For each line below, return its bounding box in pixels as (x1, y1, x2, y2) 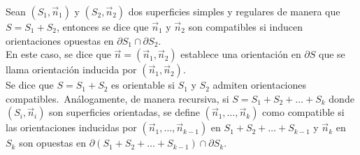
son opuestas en (19, 135, 87, 150)
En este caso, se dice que (6, 47, 111, 61)
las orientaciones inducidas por (6, 120, 137, 135)
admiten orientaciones (213, 77, 307, 92)
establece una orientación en (180, 47, 301, 61)
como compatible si (262, 105, 345, 119)
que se (319, 47, 345, 61)
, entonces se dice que (56, 20, 149, 34)
